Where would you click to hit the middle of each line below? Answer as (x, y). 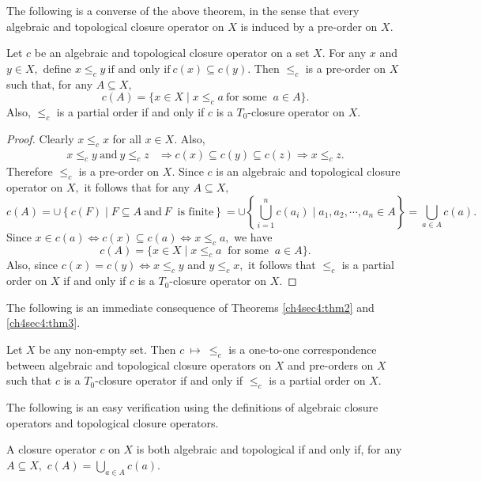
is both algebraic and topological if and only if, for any (269, 449)
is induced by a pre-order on (309, 26)
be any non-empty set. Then (107, 349)
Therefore (30, 171)
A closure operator (51, 449)
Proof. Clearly (40, 138)
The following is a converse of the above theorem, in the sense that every (183, 10)
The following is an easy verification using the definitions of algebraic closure (192, 407)
